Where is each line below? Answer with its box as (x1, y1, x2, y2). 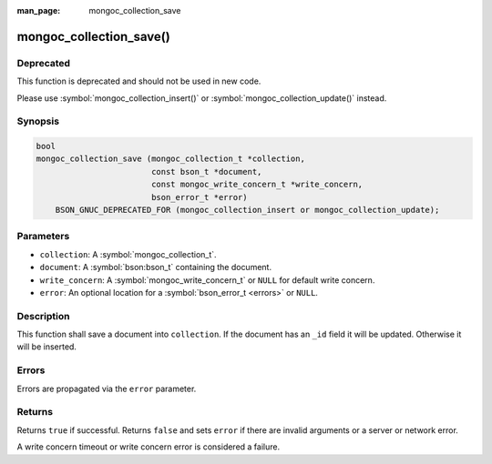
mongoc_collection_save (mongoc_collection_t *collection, (36, 154, 305, 164)
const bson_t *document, (150, 166, 262, 177)
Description (16, 309, 70, 322)
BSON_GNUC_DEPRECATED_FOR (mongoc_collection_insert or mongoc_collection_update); (55, 205, 440, 216)
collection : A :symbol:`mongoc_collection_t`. (39, 248, 218, 259)
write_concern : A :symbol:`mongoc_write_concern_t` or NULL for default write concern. (39, 274, 375, 286)
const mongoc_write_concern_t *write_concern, (150, 179, 364, 190)
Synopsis (16, 115, 59, 127)
